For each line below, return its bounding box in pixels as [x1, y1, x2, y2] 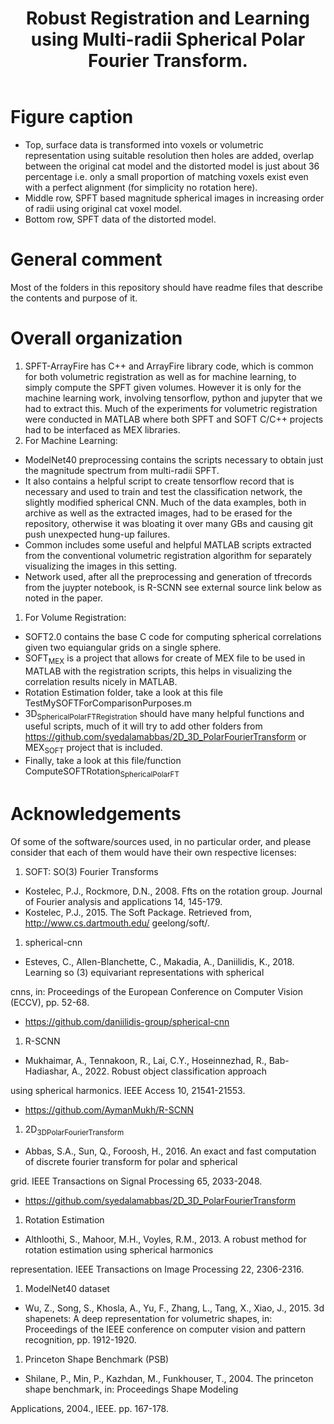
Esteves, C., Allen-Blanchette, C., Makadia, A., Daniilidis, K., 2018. [24, 955, 295, 967]
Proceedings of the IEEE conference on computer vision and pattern [24, 1323, 306, 1335]
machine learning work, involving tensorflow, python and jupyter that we [24, 392, 323, 404]
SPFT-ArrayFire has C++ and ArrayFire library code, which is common [24, 360, 314, 372]
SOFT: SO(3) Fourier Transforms [24, 865, 159, 877]
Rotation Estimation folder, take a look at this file [24, 686, 223, 698]
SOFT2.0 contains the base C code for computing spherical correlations [24, 630, 322, 642]
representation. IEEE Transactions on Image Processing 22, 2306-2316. [10, 1263, 305, 1275]
